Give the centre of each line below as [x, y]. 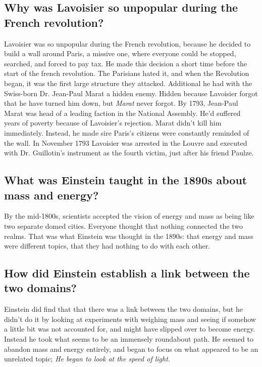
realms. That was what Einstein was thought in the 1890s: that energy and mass [129, 236]
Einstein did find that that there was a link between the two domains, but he [123, 309]
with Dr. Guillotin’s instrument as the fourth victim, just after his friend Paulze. [129, 153]
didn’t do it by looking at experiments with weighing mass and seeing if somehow [130, 319]
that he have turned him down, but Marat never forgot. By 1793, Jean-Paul [121, 103]
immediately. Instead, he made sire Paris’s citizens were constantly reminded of [127, 132]
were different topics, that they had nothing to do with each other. [107, 246]
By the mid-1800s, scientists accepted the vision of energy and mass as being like [129, 216]
